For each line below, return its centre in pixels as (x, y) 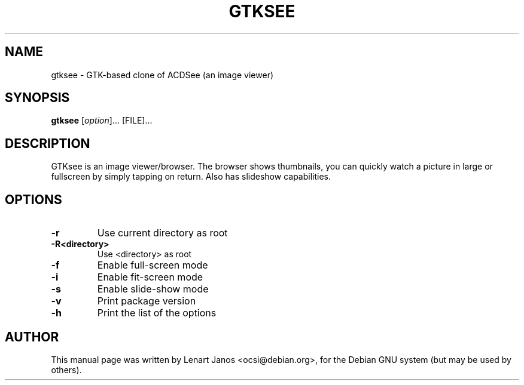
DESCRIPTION (48, 143)
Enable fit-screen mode (150, 277)
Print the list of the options (157, 313)
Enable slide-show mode (153, 289)
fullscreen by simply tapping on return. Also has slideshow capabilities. (191, 177)
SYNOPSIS (37, 98)
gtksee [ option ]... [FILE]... (102, 121)
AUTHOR (32, 337)
